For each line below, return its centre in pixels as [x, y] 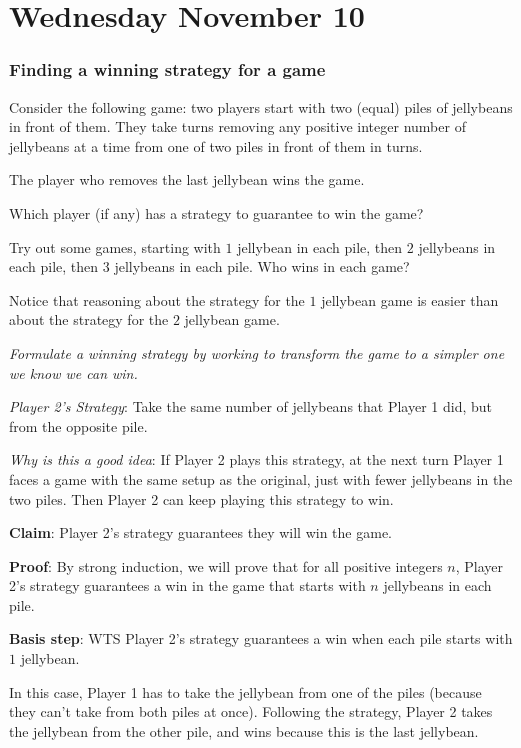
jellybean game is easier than [410, 299]
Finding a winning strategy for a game [167, 69]
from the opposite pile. [78, 425]
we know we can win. [73, 372]
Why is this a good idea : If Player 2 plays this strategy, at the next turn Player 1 [256, 459]
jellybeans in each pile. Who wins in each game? [262, 266]
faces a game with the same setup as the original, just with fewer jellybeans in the [261, 478]
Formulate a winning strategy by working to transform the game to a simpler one [257, 352]
